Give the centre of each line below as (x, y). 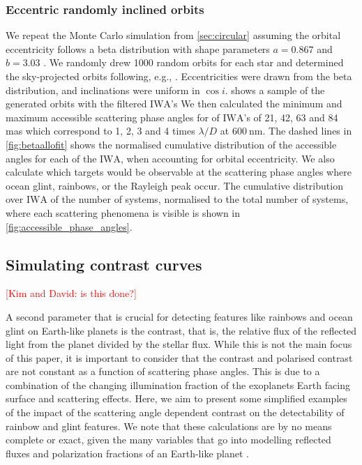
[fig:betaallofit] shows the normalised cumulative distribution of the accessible (171, 144)
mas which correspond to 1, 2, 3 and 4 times (100, 131)
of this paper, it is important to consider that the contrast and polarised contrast (179, 357)
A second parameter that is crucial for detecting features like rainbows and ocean (179, 316)
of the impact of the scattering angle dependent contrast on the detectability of (175, 412)
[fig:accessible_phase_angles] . (69, 226)
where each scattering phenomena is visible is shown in (123, 212)
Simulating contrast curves (104, 264)
